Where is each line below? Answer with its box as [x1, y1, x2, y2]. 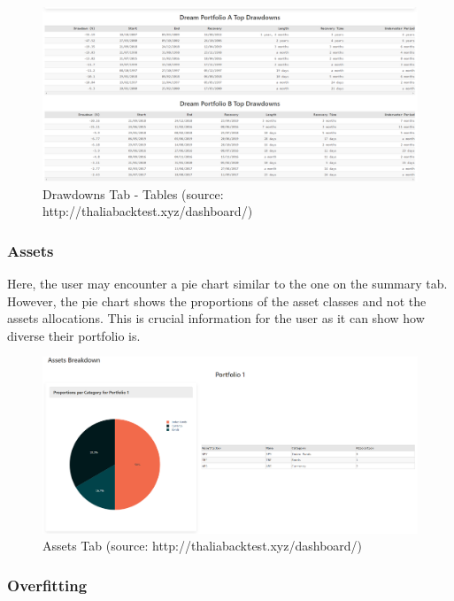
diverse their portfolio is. [7, 326, 141, 344]
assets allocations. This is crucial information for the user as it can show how [7, 309, 425, 327]
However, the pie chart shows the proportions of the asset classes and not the [7, 291, 427, 310]
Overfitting [7, 574, 88, 596]
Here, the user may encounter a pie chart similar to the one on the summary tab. [7, 274, 448, 293]
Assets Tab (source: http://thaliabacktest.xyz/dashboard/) [42, 536, 363, 555]
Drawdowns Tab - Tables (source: [42, 184, 224, 203]
